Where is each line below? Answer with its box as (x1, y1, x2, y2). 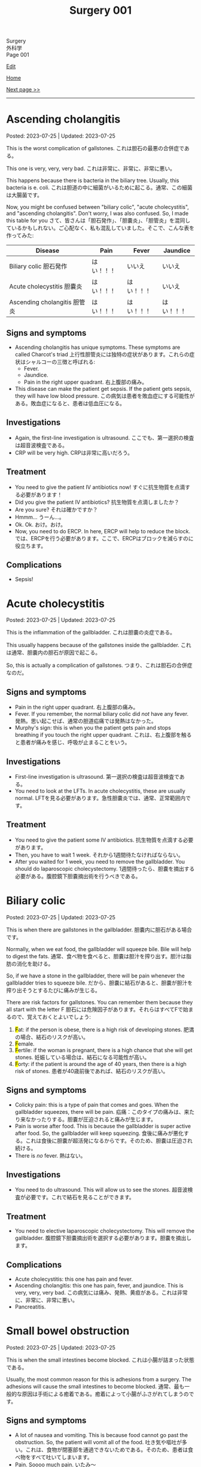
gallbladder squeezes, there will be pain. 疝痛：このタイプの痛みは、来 (14, 1108, 190, 1115)
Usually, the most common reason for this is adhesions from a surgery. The (6, 1375, 191, 1383)
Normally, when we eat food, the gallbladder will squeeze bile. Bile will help (6, 945, 191, 952)
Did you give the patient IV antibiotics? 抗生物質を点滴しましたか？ (14, 498, 179, 506)
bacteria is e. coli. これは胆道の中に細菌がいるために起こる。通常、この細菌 (6, 184, 193, 192)
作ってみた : (6, 232, 34, 239)
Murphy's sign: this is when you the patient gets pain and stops (14, 724, 172, 731)
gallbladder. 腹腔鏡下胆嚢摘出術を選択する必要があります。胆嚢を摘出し (14, 1234, 192, 1242)
